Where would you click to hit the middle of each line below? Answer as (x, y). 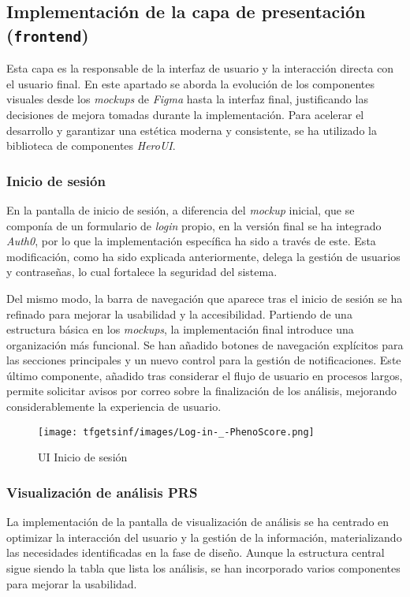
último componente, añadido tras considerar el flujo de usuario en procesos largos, (205, 375)
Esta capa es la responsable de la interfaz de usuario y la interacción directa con (200, 68)
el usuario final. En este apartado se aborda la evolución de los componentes (190, 83)
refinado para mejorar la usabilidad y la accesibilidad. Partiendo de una (179, 313)
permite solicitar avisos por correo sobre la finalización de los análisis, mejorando (202, 391)
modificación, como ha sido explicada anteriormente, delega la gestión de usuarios (203, 256)
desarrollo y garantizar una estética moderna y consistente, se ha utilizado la (192, 130)
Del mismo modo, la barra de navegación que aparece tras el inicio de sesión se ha (205, 298)
